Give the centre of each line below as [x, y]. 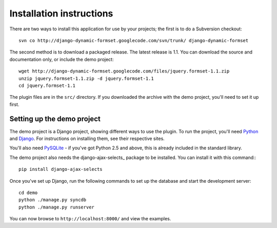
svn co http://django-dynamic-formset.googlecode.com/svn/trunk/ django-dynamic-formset [134, 40]
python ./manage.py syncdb [53, 200]
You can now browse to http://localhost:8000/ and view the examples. [90, 219]
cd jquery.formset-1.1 [47, 85]
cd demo [28, 192]
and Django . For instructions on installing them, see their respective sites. [87, 138]
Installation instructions [61, 13]
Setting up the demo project [55, 119]
